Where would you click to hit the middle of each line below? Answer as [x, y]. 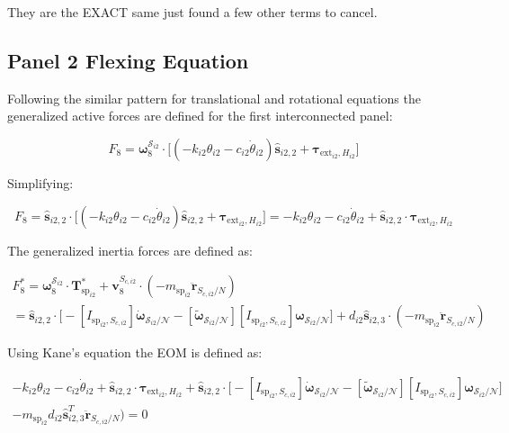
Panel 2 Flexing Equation [128, 60]
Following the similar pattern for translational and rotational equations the [214, 98]
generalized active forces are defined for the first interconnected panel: [200, 116]
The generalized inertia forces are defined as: [130, 250]
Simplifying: [40, 182]
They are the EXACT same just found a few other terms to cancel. [192, 12]
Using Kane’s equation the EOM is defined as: [135, 352]
